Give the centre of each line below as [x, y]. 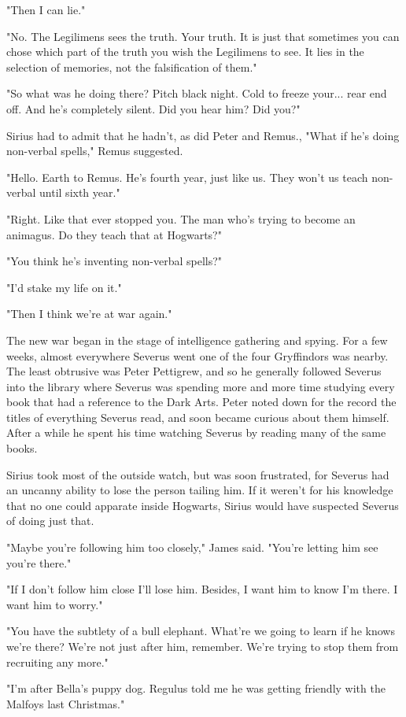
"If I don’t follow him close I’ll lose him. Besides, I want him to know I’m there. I [202, 589]
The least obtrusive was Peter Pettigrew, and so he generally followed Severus [194, 371]
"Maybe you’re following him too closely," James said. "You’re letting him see [192, 547]
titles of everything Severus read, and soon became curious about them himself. [198, 417]
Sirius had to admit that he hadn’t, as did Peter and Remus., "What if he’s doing [203, 135]
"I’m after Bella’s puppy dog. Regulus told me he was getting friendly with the [196, 688]
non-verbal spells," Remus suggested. [95, 151]
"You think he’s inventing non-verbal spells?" [114, 261]
